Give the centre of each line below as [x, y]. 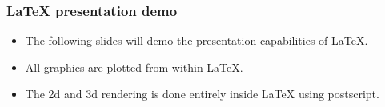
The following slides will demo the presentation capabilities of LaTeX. [197, 40]
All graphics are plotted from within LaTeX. [134, 67]
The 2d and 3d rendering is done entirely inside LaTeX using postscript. [202, 94]
